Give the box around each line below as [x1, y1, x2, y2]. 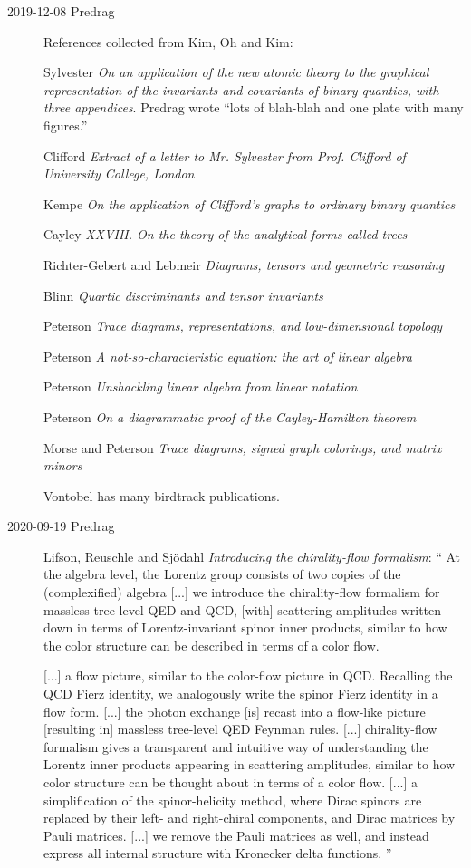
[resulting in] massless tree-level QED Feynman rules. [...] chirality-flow [43, 719, 437, 738]
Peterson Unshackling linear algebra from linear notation [43, 377, 358, 396]
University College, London [43, 164, 195, 183]
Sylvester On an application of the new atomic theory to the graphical [43, 63, 429, 82]
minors [43, 456, 82, 475]
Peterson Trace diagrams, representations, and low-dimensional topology [43, 316, 443, 335]
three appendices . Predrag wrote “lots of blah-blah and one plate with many [43, 98, 464, 117]
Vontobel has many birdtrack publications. [43, 486, 280, 505]
